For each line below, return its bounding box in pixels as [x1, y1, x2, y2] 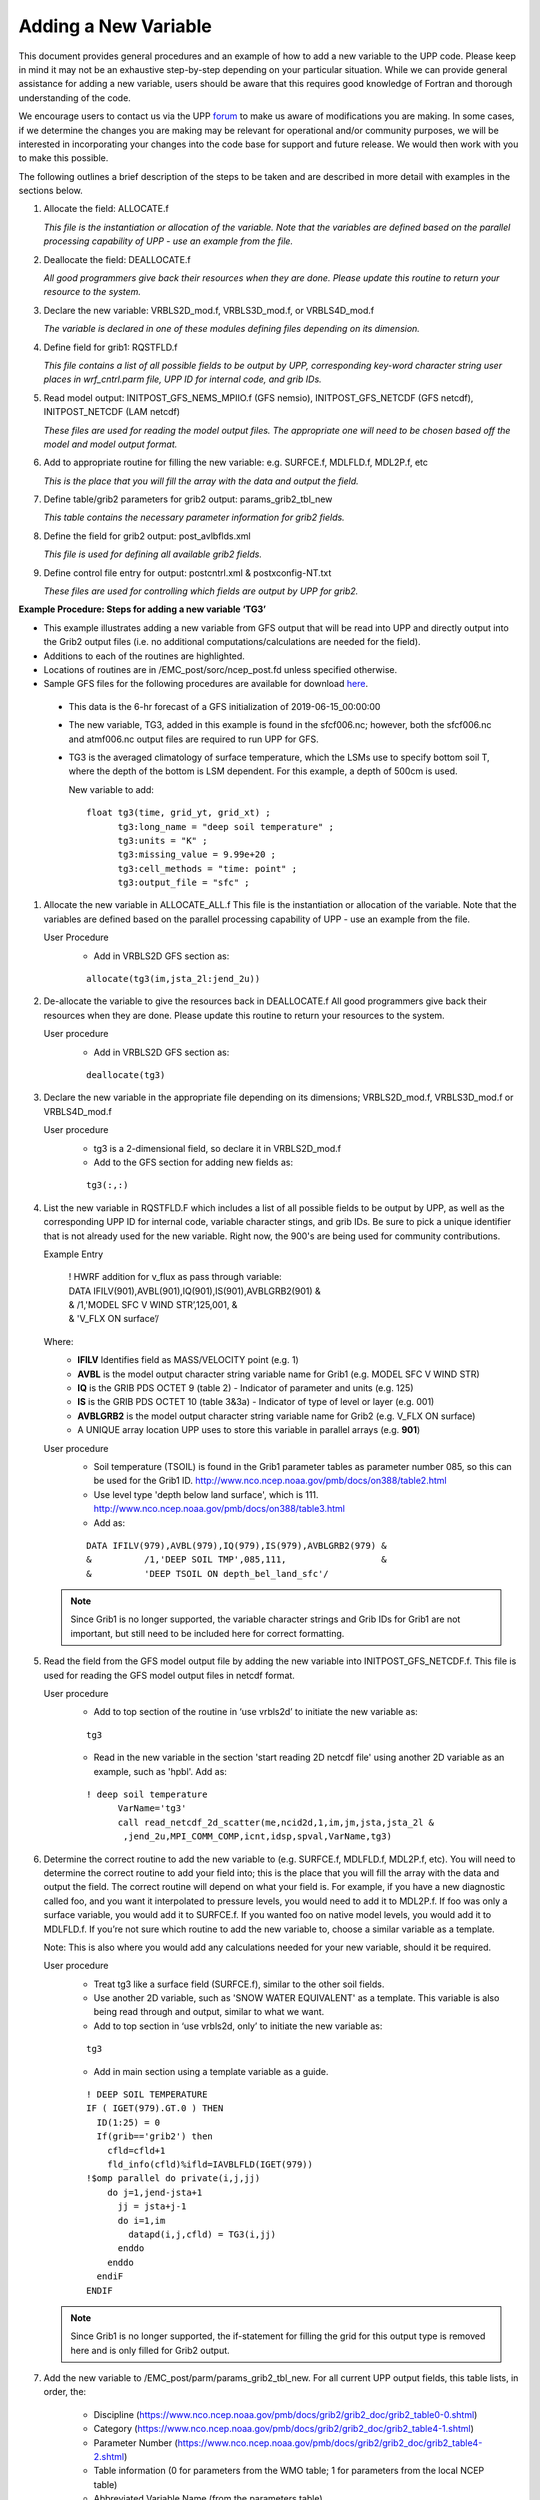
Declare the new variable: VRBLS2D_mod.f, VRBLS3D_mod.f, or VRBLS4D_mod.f [43, 304, 375, 316]
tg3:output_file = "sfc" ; [117, 877, 250, 889]
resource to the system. [43, 286, 142, 298]
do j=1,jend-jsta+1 [106, 2186, 203, 2198]
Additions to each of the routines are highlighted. [43, 650, 245, 662]
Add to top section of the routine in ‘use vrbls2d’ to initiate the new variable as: [93, 1706, 419, 1718]
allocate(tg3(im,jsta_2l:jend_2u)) [86, 973, 261, 985]
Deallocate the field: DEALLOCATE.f [43, 253, 192, 265]
